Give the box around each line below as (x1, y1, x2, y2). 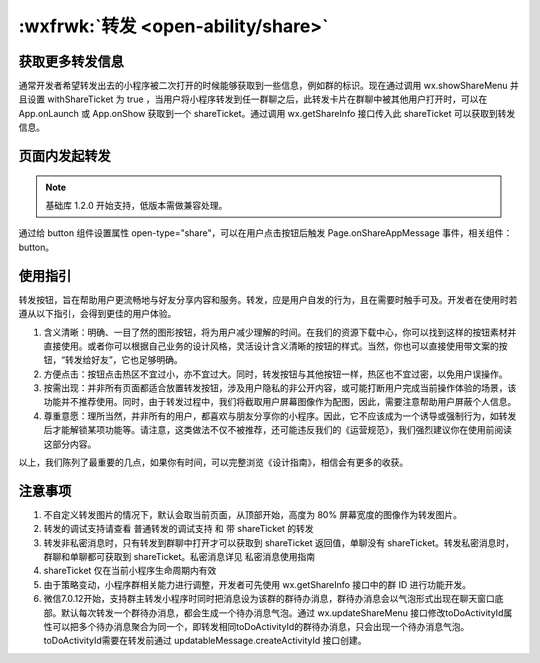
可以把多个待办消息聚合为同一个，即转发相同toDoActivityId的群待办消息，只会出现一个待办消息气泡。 (51, 621, 470, 633)
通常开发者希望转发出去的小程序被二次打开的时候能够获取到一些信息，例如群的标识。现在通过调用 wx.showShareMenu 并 (18, 80, 519, 92)
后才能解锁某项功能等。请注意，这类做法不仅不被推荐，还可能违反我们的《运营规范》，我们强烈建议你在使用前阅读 (43, 424, 512, 436)
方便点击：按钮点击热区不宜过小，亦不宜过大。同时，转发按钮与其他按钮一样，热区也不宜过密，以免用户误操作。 (43, 368, 508, 380)
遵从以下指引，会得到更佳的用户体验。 (18, 308, 177, 320)
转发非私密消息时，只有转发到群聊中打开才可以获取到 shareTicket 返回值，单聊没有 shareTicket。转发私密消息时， (43, 536, 515, 549)
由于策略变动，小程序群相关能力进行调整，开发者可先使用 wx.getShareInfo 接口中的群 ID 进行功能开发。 (43, 578, 472, 590)
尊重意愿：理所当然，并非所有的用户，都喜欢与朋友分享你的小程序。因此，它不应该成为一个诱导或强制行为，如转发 (43, 410, 517, 422)
